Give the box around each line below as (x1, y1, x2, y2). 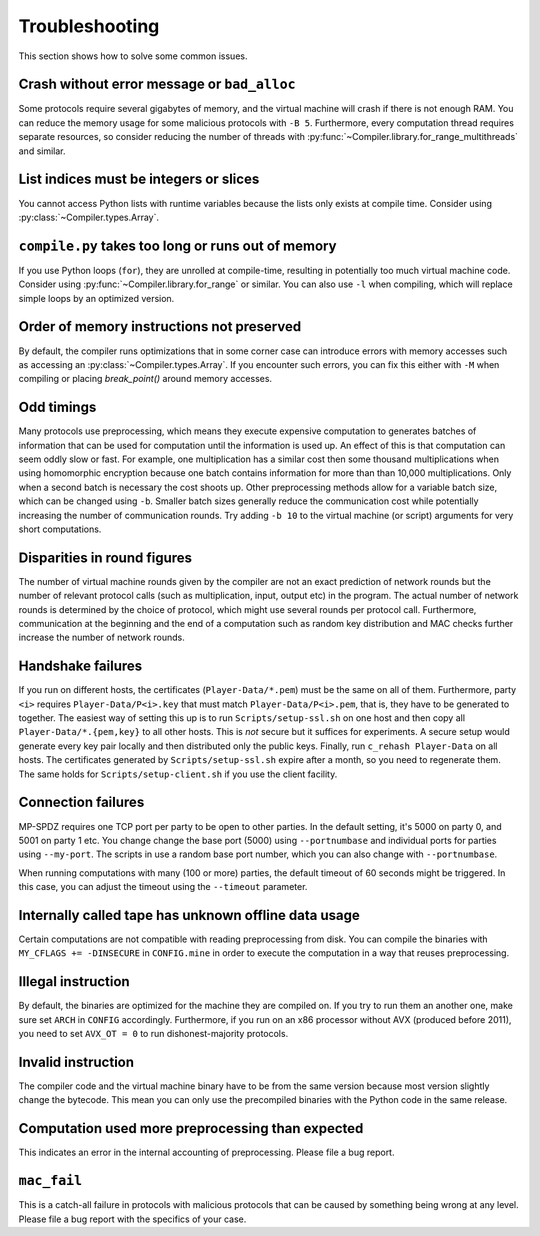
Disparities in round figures (18, 549, 193, 566)
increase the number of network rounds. (18, 631, 185, 644)
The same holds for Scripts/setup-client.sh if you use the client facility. (18, 768, 338, 780)
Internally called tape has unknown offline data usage (18, 906, 360, 924)
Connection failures (18, 794, 145, 811)
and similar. (18, 145, 66, 157)
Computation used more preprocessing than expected (18, 1120, 364, 1137)
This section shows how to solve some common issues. (18, 50, 248, 62)
